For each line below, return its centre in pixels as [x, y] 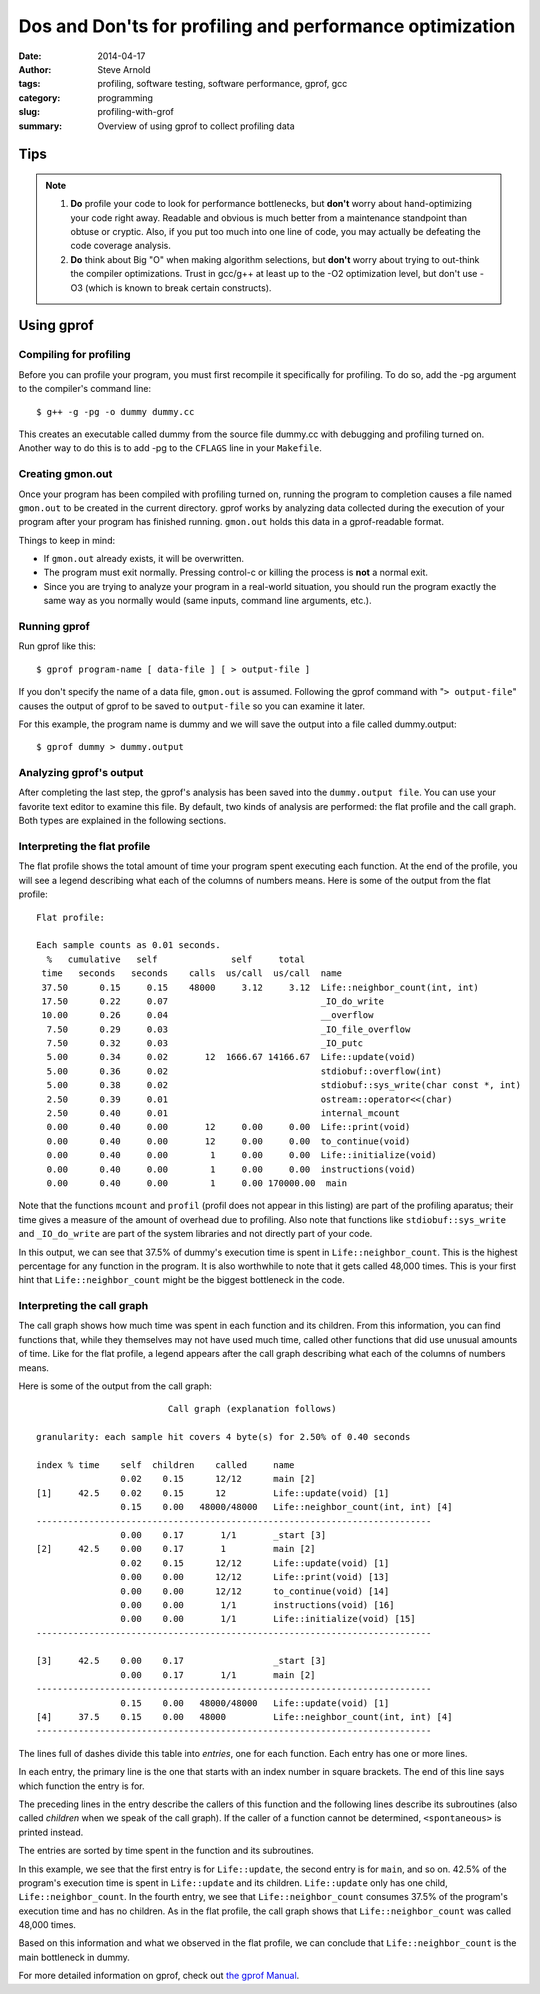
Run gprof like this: [57, 646]
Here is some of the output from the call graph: [115, 1386]
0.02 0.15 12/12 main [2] [218, 1479]
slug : [29, 112]
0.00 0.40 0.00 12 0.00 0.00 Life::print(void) [228, 1127]
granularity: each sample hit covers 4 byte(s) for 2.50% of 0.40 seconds [223, 1437]
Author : [35, 69]
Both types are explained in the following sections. [122, 821]
